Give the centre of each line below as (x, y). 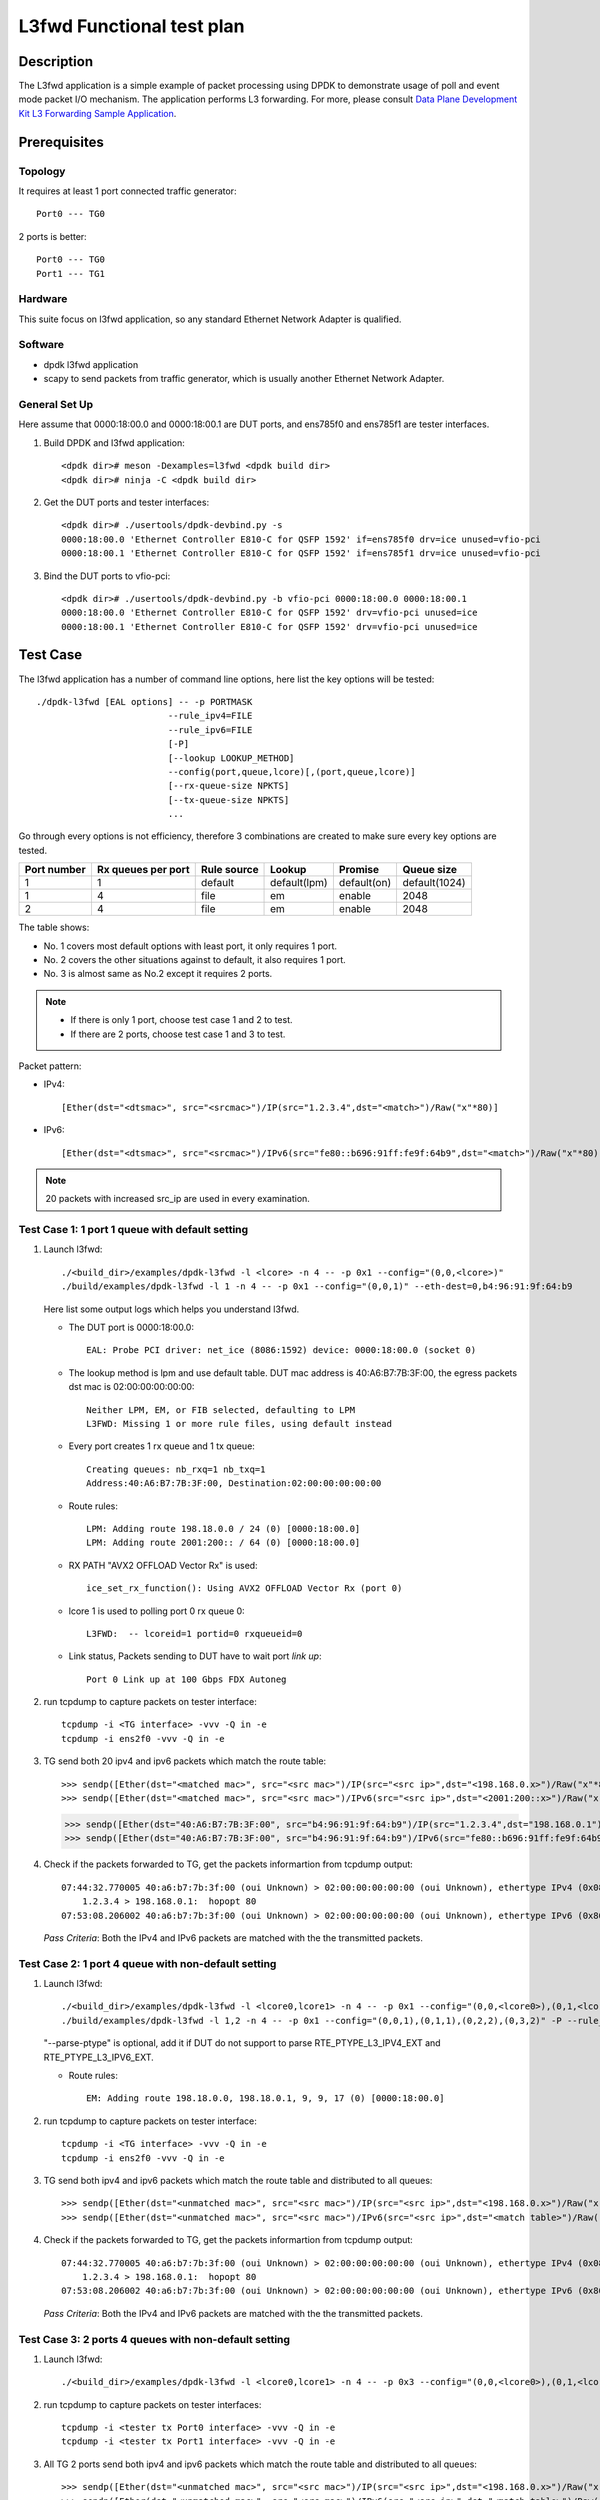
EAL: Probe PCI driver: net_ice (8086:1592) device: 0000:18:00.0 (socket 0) (281, 1350)
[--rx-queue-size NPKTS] (228, 786)
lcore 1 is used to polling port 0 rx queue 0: (156, 1611)
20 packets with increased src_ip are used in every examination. (177, 1199)
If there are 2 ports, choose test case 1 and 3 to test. (178, 1034)
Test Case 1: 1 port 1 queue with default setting (133, 1230)
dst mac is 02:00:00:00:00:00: (131, 1387)
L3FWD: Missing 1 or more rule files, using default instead (239, 1423)
